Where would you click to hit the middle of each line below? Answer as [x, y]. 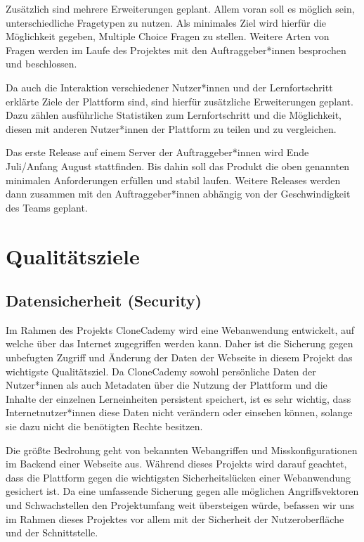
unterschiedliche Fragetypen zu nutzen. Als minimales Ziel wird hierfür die [166, 22]
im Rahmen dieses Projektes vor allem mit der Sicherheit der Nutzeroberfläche [175, 518]
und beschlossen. [41, 64]
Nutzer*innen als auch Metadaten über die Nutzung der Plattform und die [167, 385]
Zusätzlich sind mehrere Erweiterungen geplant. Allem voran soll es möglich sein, [180, 8]
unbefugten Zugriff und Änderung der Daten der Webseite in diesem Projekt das [179, 357]
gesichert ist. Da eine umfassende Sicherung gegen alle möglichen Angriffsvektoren [182, 491]
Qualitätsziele [73, 256]
